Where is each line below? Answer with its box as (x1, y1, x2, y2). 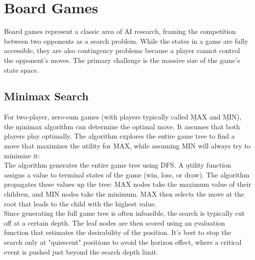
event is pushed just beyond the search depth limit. (4, 246, 158, 257)
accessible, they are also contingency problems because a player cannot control (4, 45, 240, 56)
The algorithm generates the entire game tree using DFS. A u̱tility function (4, 160, 231, 170)
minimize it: (4, 150, 40, 160)
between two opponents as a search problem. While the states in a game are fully (4, 35, 249, 46)
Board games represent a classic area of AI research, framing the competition (4, 26, 236, 36)
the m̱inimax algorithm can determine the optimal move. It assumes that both (4, 121, 240, 131)
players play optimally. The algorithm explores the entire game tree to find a (4, 131, 235, 141)
